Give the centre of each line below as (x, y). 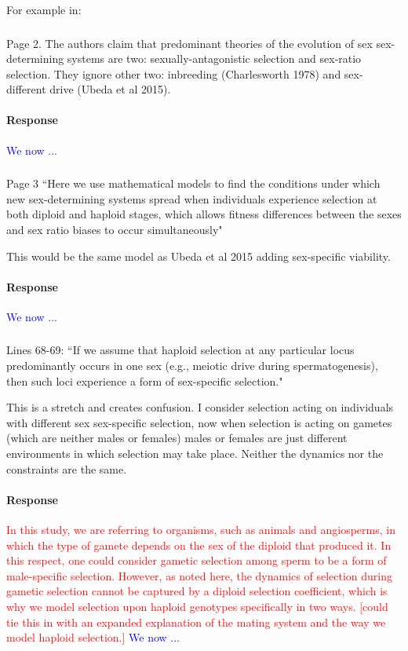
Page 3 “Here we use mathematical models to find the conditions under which (193, 183)
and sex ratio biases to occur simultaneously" (115, 229)
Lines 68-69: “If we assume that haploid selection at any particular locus (180, 350)
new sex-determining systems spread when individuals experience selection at (192, 198)
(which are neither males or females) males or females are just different (177, 438)
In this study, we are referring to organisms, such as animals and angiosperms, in (201, 530)
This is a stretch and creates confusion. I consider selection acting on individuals (200, 407)
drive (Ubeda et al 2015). (110, 89)
